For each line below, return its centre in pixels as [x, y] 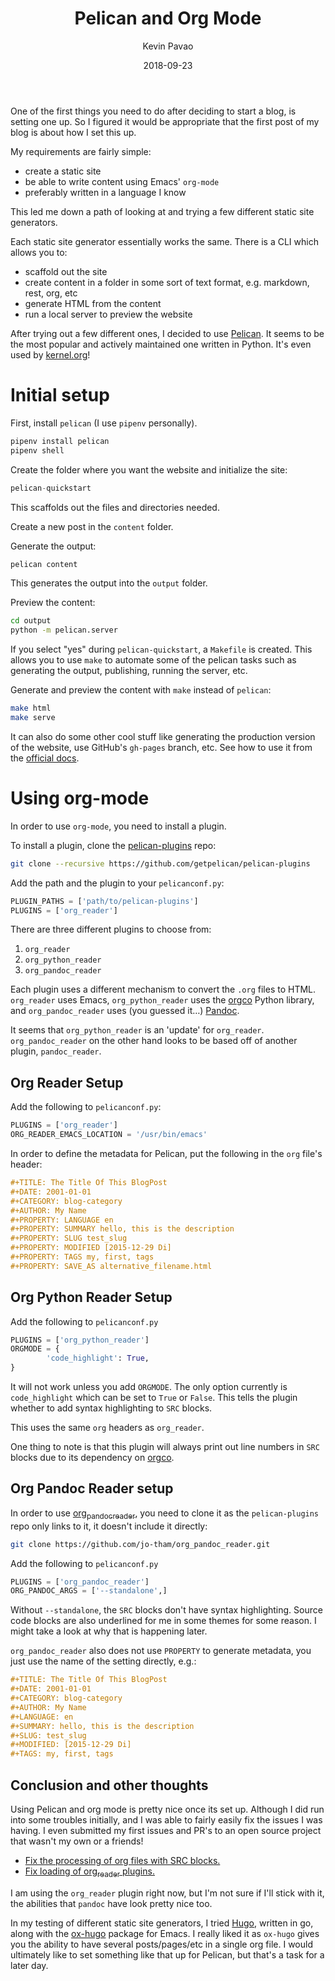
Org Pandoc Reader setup [92, 1488]
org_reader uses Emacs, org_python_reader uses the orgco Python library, [162, 1000]
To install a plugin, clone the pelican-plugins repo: [113, 845]
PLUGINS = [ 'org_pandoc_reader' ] [80, 1582]
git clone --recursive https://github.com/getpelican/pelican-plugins [160, 863]
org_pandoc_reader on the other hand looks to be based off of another [154, 1041]
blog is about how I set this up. [73, 132]
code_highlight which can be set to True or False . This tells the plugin [154, 1398]
